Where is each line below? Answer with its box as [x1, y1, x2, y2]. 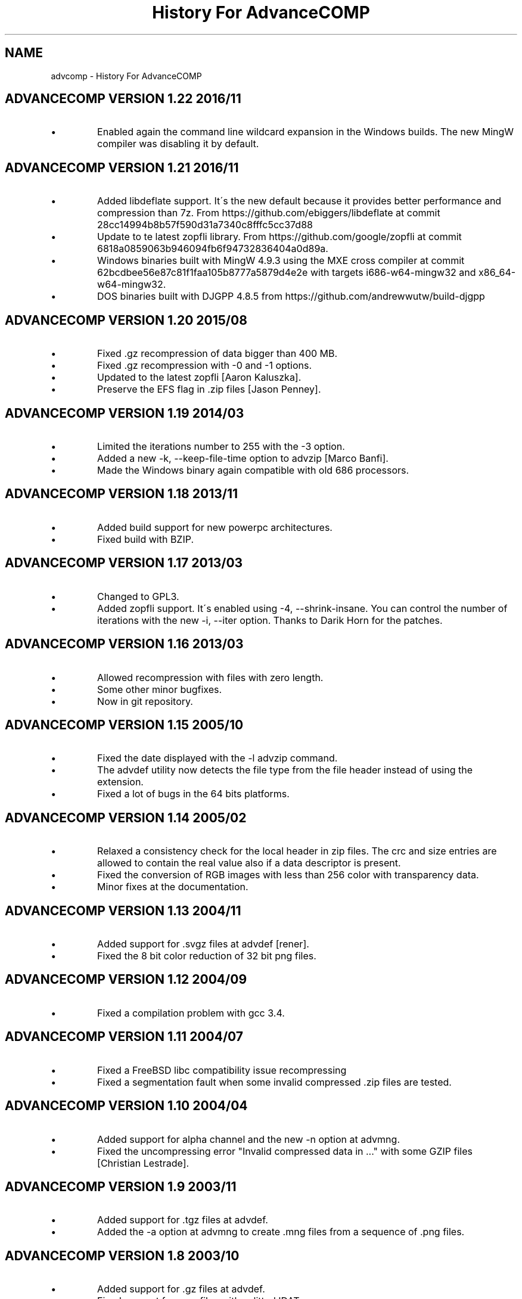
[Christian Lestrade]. [97, 1157, 189, 1169]
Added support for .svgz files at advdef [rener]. [97, 938, 309, 950]
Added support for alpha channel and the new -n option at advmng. [97, 1133, 400, 1145]
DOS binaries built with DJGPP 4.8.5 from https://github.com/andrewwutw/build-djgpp [97, 290, 485, 303]
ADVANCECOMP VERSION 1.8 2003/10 [5, 1248, 240, 1263]
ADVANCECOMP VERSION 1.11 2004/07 [5, 1029, 244, 1045]
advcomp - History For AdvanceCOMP [51, 70, 202, 81]
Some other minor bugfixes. [97, 683, 222, 695]
